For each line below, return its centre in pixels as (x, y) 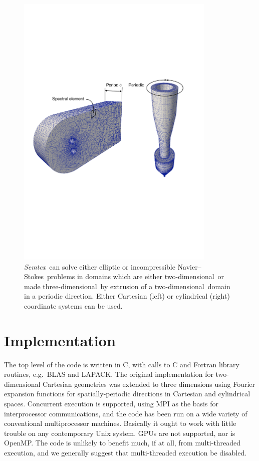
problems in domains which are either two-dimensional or (136, 276)
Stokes (34, 276)
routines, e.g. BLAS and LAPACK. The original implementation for (109, 374)
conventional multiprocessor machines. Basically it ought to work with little (120, 423)
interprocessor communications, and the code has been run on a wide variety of (126, 413)
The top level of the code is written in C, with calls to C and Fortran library (122, 364)
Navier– (189, 266)
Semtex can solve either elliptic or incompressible (100, 266)
